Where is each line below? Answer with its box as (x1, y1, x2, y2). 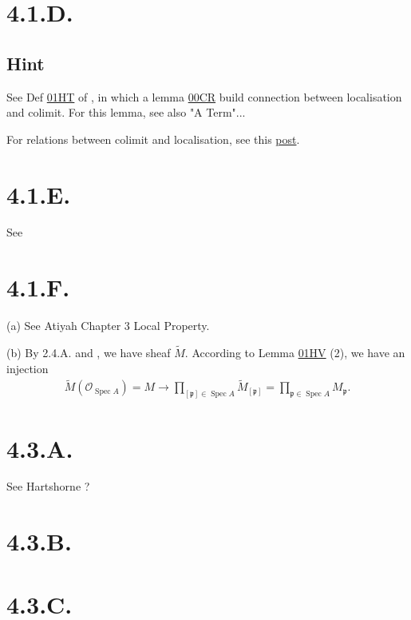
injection (6, 360, 49, 376)
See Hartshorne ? (6, 478, 90, 495)
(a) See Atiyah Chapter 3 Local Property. (6, 317, 210, 334)
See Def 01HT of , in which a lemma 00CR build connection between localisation (6, 88, 402, 105)
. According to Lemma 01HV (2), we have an (184, 344, 405, 361)
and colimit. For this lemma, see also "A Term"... (6, 104, 246, 121)
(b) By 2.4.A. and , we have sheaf (6, 344, 171, 361)
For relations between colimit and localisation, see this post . (6, 130, 300, 147)
